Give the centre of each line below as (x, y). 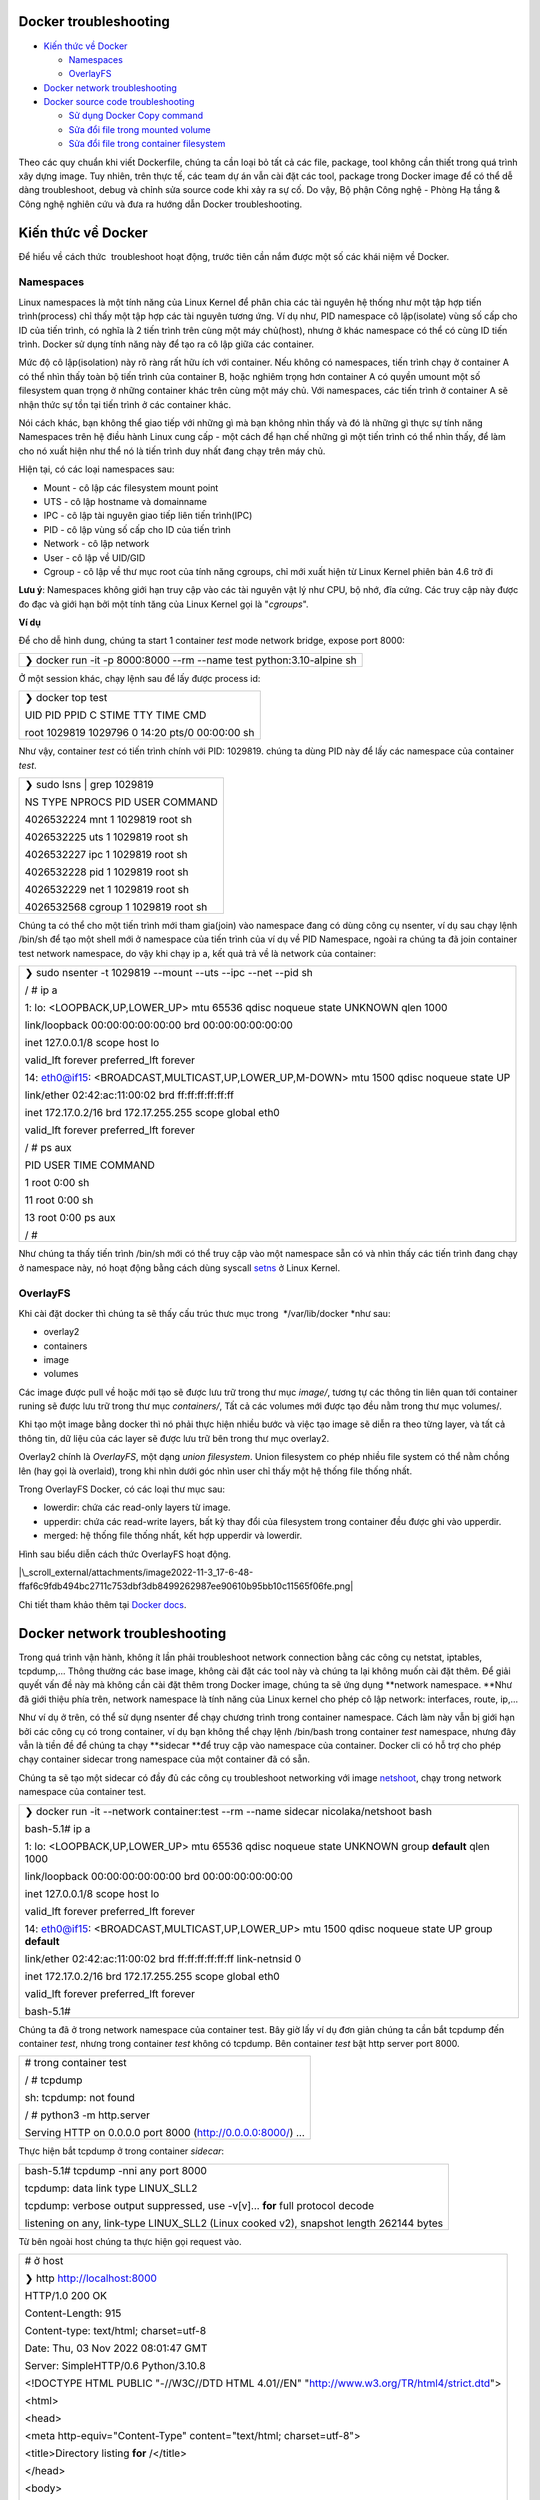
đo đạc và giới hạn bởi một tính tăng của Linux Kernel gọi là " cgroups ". (163, 604)
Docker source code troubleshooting (119, 102)
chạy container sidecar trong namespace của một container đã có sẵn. (164, 1759)
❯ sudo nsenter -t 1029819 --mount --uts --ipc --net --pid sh (169, 973)
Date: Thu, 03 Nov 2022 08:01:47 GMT (116, 2348)
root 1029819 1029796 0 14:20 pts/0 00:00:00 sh (139, 733)
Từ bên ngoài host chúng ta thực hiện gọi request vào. (130, 2241)
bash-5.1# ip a (57, 1828)
